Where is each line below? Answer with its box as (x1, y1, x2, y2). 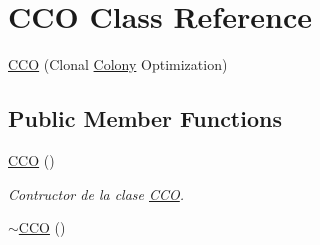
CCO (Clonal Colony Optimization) (8, 54, 228, 75)
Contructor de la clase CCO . (8, 183, 185, 204)
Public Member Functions (8, 103, 282, 134)
